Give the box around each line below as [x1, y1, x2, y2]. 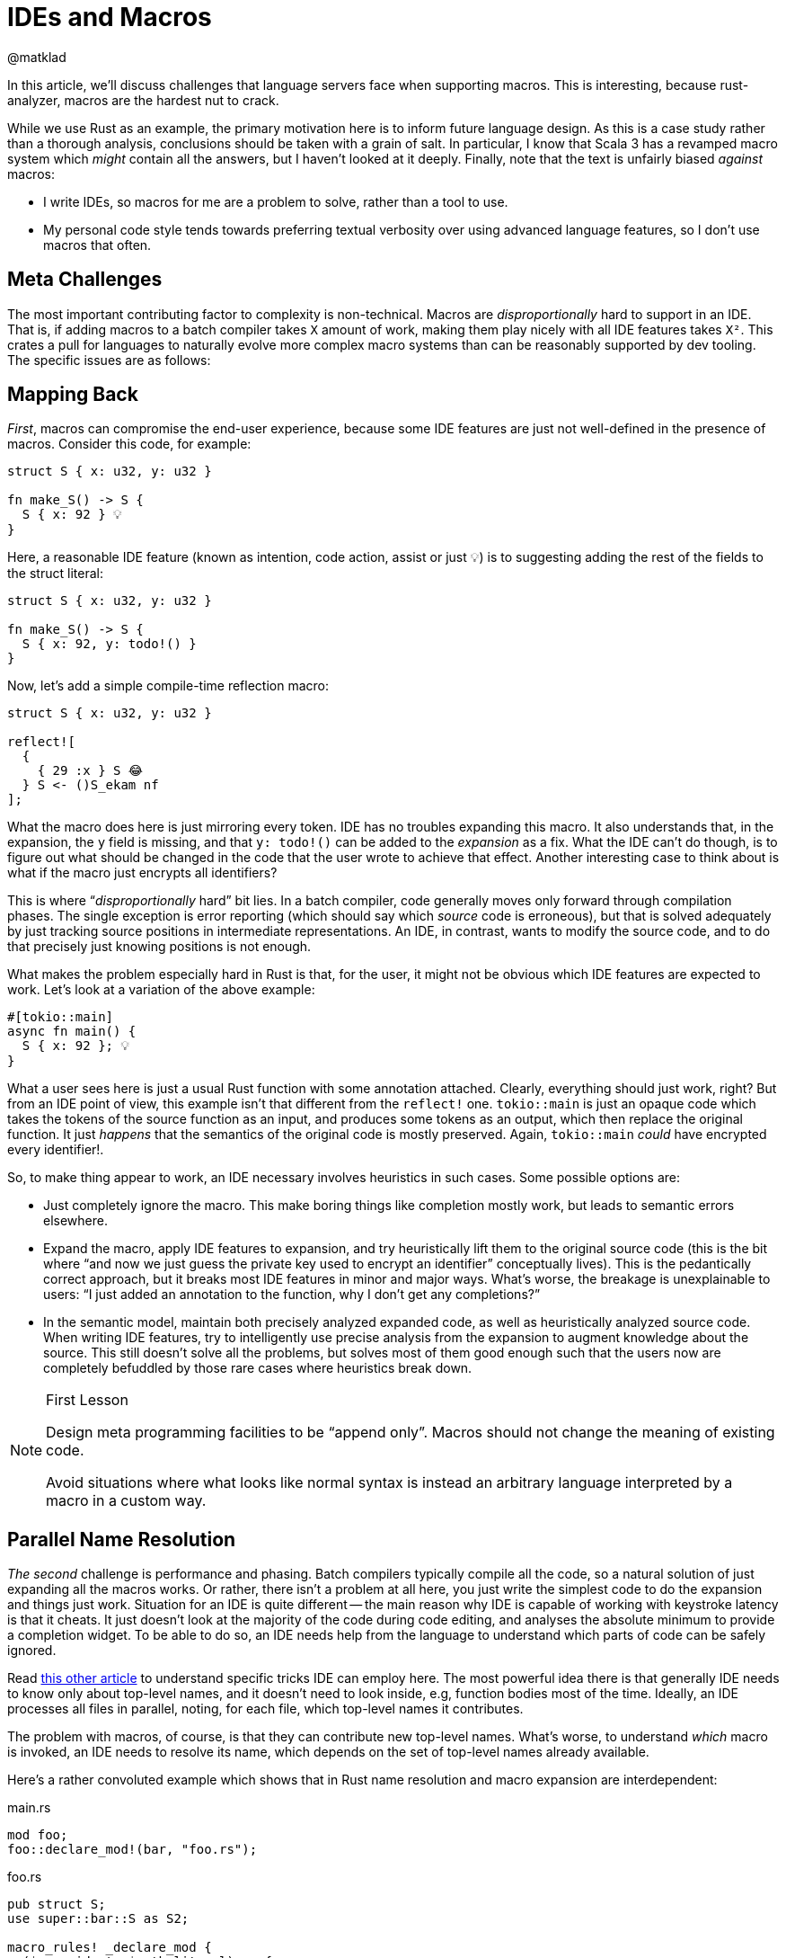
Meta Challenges [7, 268, 163, 291]
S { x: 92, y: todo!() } [22, 636, 197, 652]
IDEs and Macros [7, 2, 212, 32]
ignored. [7, 1642, 57, 1659]
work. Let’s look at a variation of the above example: [7, 982, 315, 998]
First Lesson [46, 1391, 128, 1410]
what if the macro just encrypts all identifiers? [7, 865, 278, 881]
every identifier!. [7, 1142, 104, 1158]
